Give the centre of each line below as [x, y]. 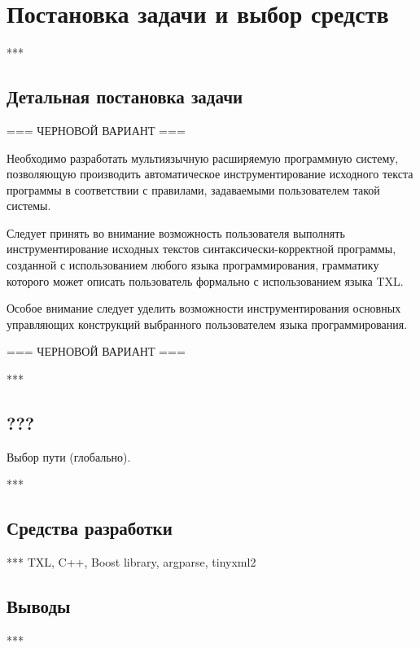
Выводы [39, 606]
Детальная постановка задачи [125, 96]
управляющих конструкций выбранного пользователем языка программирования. [207, 324]
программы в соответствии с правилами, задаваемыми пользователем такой [193, 189]
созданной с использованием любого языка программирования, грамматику [193, 265]
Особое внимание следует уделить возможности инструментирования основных [204, 308]
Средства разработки [90, 528]
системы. [29, 206]
